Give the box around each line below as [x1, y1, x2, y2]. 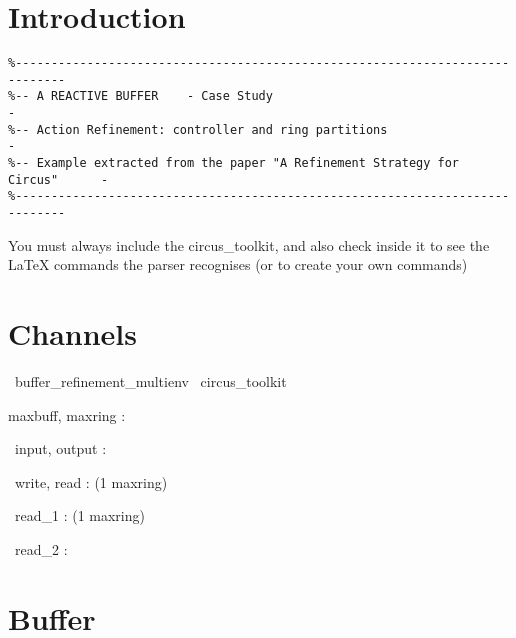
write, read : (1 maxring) [14, 471, 168, 492]
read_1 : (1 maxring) [14, 505, 145, 526]
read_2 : [14, 538, 68, 559]
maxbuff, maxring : [8, 404, 126, 425]
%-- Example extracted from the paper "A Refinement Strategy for [8, 156, 460, 171]
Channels [8, 313, 137, 354]
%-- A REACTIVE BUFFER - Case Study [8, 89, 273, 104]
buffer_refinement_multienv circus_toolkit [14, 371, 287, 391]
